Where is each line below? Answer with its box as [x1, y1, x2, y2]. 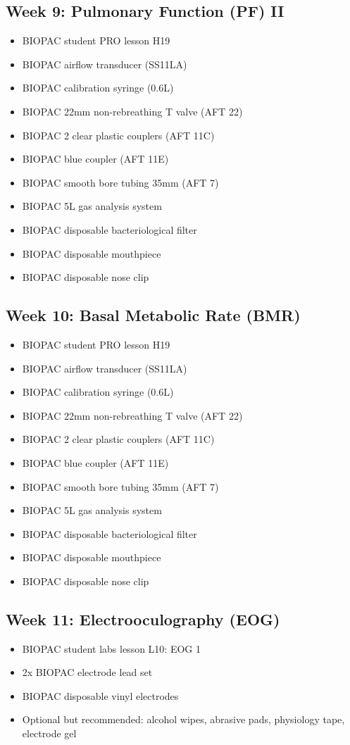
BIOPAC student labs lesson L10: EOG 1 [22, 641, 201, 656]
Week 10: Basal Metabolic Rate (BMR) [6, 304, 301, 326]
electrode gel [22, 726, 77, 741]
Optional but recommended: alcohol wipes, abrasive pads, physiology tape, [22, 712, 345, 727]
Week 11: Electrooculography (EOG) [6, 608, 280, 630]
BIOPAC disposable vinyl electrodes [22, 688, 179, 703]
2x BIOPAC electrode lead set [22, 665, 153, 680]
